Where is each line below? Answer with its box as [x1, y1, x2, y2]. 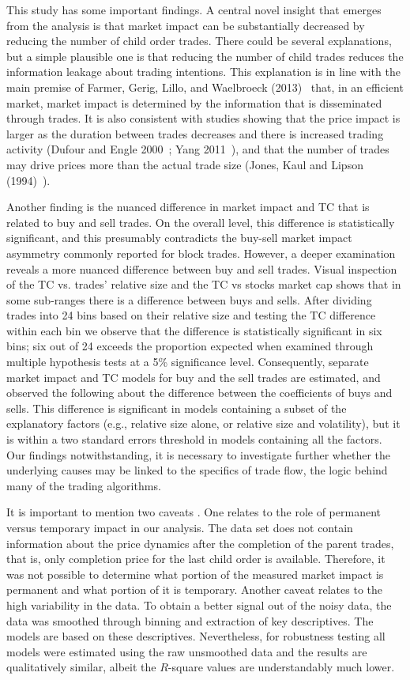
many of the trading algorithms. [6, 477, 161, 493]
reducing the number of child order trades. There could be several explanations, [6, 32, 392, 49]
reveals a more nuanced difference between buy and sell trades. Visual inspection [6, 260, 397, 277]
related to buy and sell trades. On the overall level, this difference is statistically [6, 213, 395, 230]
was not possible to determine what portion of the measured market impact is [6, 565, 384, 582]
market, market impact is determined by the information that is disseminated [6, 94, 382, 111]
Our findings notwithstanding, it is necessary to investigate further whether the [6, 446, 391, 463]
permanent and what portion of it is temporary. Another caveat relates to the [6, 581, 383, 598]
